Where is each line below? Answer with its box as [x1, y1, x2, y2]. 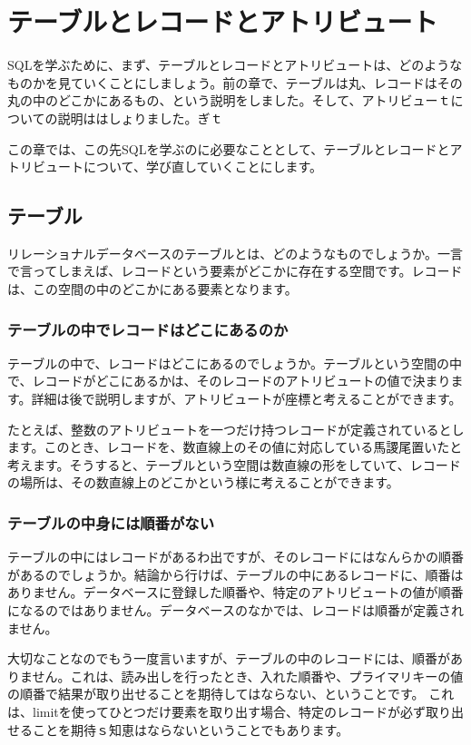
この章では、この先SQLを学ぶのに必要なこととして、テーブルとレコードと [7, 139, 450, 158]
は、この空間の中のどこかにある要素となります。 [7, 279, 298, 299]
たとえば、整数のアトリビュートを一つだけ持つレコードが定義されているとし [7, 419, 465, 438]
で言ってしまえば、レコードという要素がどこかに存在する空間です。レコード [7, 261, 463, 280]
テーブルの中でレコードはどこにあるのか [7, 318, 289, 340]
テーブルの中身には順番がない [7, 511, 215, 534]
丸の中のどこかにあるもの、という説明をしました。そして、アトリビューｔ [7, 91, 451, 110]
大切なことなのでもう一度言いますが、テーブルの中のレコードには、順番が [7, 649, 451, 668]
